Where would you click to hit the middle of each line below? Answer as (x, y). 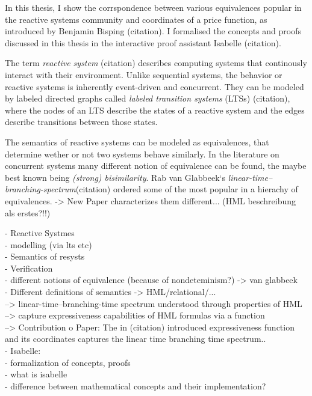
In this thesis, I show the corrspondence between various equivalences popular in (153, 7)
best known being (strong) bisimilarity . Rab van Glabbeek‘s (115, 177)
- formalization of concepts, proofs (68, 362)
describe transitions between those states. (81, 122)
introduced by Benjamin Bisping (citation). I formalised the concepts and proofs (153, 31)
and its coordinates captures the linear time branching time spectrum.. (136, 339)
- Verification (29, 268)
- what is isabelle (36, 374)
